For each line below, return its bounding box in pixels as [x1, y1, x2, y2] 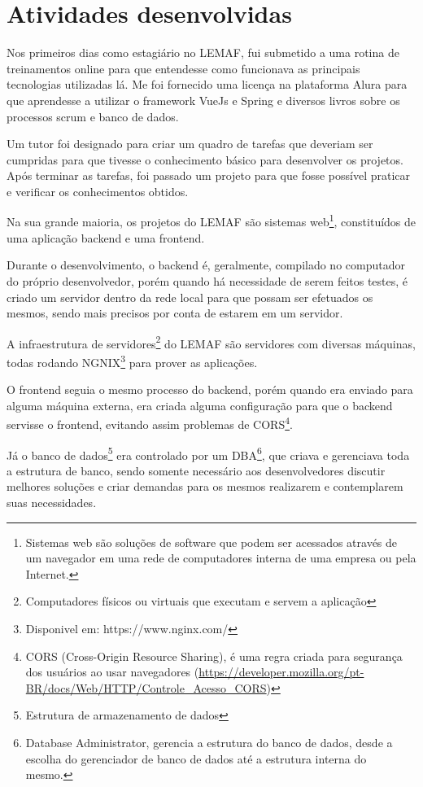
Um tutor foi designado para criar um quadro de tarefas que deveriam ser [7, 135, 373, 152]
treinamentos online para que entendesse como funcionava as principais [7, 59, 360, 77]
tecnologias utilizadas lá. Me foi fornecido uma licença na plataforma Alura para [7, 76, 408, 93]
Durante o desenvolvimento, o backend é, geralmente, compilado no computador [7, 256, 405, 273]
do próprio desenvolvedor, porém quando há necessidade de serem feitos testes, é [7, 272, 408, 289]
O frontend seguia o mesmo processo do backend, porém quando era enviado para [7, 381, 413, 398]
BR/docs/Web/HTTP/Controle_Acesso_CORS [25, 679, 267, 696]
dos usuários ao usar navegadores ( [25, 663, 199, 680]
